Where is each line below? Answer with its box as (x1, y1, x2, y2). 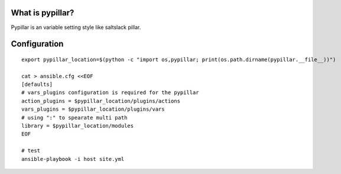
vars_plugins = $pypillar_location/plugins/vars (21, 106, 165, 112)
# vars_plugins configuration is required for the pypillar (21, 89, 199, 96)
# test (21, 147, 41, 154)
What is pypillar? (11, 8, 74, 18)
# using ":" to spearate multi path (21, 114, 128, 121)
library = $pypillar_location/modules (21, 123, 134, 130)
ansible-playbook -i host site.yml (21, 156, 125, 162)
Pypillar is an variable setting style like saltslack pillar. (11, 24, 141, 31)
